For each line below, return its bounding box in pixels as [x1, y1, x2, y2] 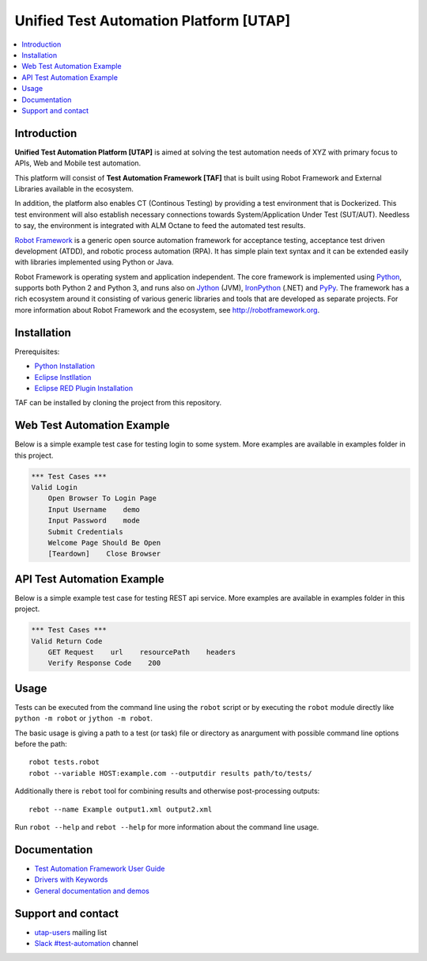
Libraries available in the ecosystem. [14, 184, 134, 193]
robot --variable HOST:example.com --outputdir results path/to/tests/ [28, 769, 312, 777]
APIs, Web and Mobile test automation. [14, 158, 142, 168]
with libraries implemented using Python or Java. [14, 257, 174, 267]
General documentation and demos [34, 886, 149, 895]
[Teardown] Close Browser [47, 549, 161, 558]
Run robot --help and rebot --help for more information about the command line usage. [14, 822, 319, 832]
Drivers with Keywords [34, 875, 108, 884]
